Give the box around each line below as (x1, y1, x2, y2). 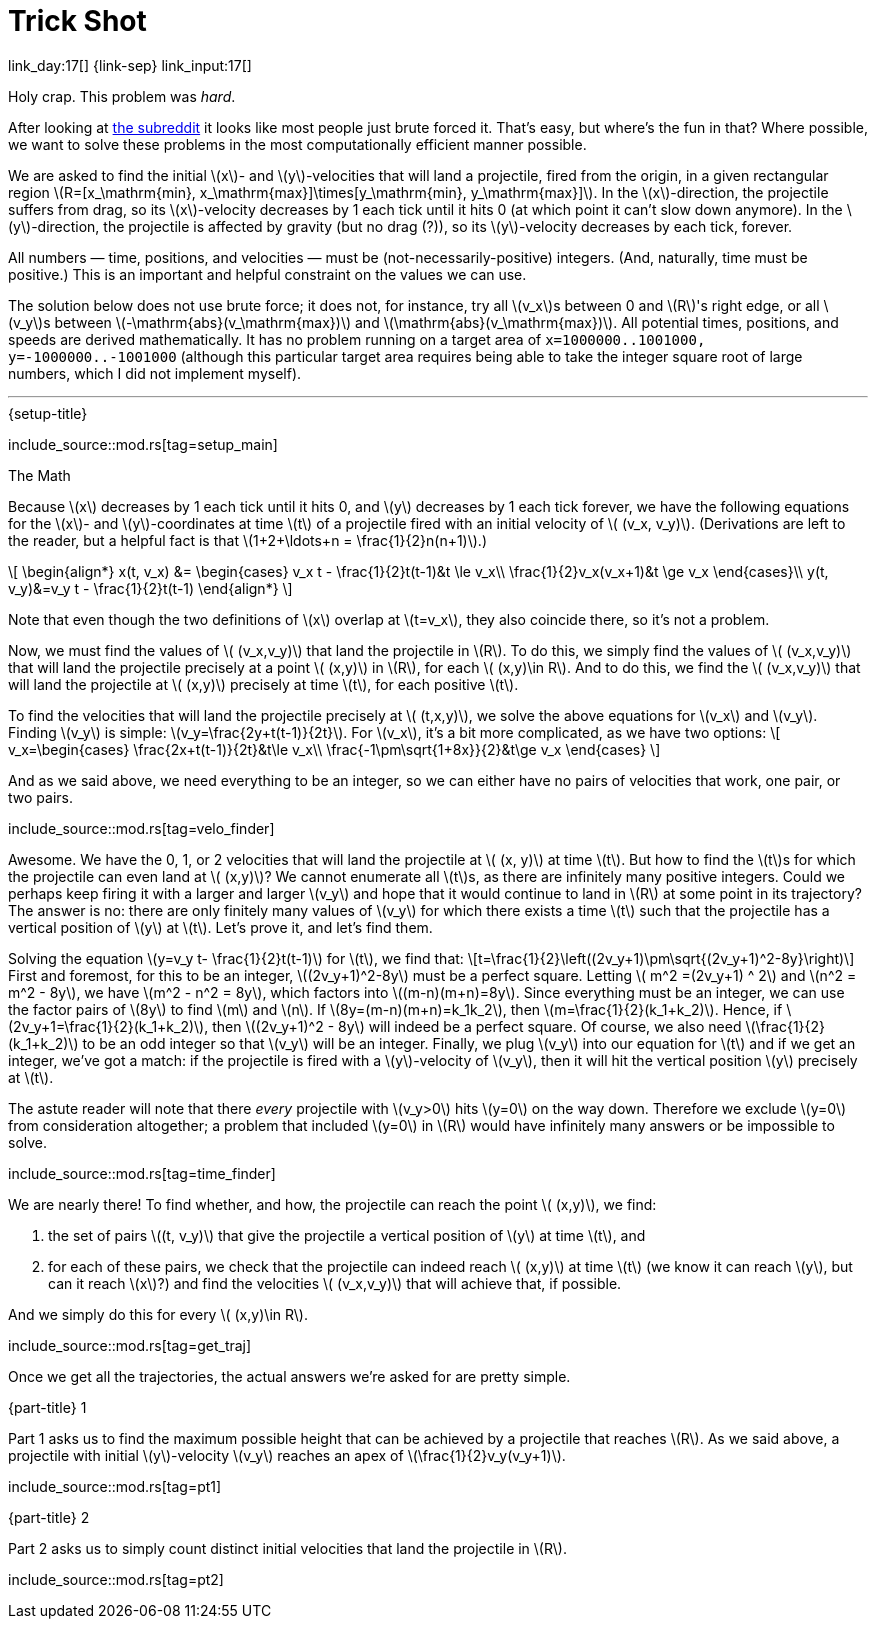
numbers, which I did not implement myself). (8, 364, 302, 382)
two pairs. (8, 788, 73, 806)
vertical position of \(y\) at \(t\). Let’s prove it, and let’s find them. (8, 918, 433, 936)
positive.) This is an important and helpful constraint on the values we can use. (8, 265, 527, 283)
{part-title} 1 (8, 1398, 87, 1416)
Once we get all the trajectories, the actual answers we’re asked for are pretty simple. (8, 1367, 571, 1385)
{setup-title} (8, 404, 88, 422)
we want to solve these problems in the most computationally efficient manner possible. (8, 135, 587, 153)
